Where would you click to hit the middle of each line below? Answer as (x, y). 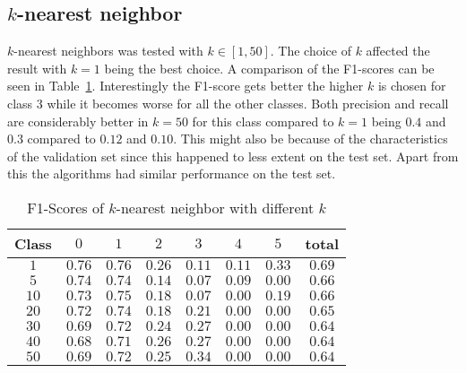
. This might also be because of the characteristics (311, 139)
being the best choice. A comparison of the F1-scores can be (269, 68)
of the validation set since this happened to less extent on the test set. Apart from (233, 156)
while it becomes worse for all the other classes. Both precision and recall (248, 103)
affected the (398, 51)
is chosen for (412, 86)
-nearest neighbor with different (215, 207)
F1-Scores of (65, 207)
